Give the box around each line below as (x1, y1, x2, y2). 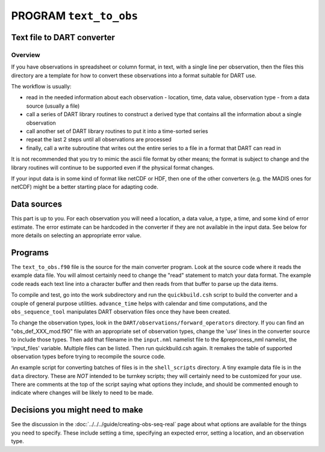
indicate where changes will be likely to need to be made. (11, 389, 153, 397)
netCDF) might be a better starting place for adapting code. (11, 184, 159, 191)
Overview (11, 51, 40, 59)
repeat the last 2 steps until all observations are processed (26, 136, 172, 143)
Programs (11, 247, 49, 258)
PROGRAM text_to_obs (11, 9, 138, 22)
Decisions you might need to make (11, 405, 144, 415)
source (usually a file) (26, 102, 80, 110)
